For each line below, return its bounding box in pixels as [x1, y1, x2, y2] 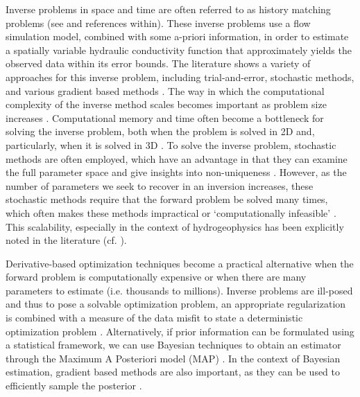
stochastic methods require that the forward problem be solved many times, [6, 192, 328, 206]
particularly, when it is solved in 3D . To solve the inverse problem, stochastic [6, 137, 336, 152]
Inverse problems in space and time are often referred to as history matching [6, 2, 331, 16]
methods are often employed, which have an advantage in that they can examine [6, 151, 348, 166]
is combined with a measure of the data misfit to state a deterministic [6, 310, 303, 325]
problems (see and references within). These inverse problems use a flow [6, 15, 311, 30]
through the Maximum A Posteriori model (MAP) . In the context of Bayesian [6, 351, 341, 365]
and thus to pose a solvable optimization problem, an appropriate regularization [6, 297, 346, 311]
